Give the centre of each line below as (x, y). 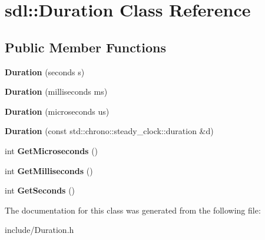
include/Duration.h (39, 230)
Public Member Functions (85, 47)
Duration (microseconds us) (57, 111)
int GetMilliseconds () (49, 170)
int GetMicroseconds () (52, 150)
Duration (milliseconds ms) (56, 91)
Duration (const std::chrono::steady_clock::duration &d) (109, 131)
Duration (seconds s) (45, 71)
